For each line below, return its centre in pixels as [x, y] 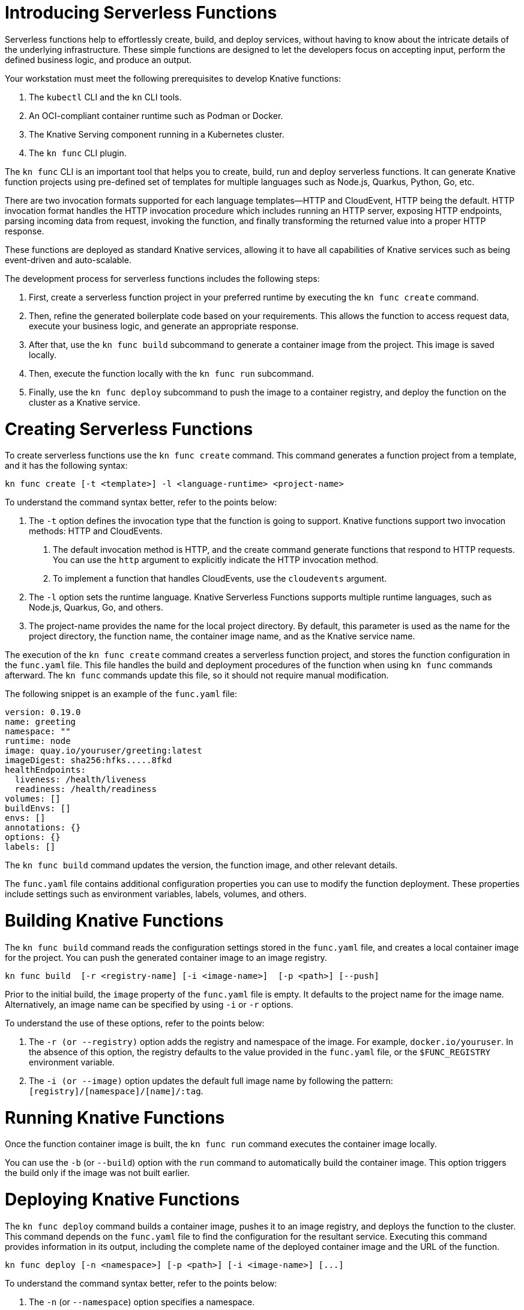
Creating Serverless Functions [129, 429]
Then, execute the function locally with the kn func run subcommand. [171, 373]
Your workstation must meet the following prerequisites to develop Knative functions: [173, 78]
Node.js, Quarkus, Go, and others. [96, 608]
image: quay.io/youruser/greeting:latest [104, 751]
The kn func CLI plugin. [78, 153]
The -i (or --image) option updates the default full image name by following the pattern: [211, 1080]
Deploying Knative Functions [122, 1199]
